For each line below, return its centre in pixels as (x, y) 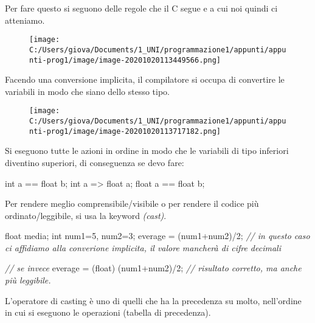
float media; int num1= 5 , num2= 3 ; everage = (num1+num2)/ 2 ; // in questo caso (157, 236)
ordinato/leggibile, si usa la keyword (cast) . (86, 215)
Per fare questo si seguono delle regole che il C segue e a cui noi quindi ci (141, 8)
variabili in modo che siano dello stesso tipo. (88, 91)
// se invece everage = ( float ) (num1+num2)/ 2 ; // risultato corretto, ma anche (153, 268)
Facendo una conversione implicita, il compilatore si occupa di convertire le (145, 79)
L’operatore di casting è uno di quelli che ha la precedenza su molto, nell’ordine (153, 300)
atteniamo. (25, 20)
